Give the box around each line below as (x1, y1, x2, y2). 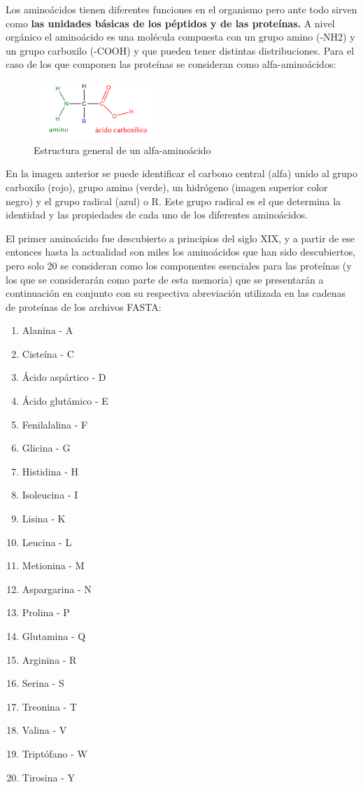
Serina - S (22, 676, 64, 690)
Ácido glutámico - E (22, 393, 108, 408)
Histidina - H (22, 464, 78, 478)
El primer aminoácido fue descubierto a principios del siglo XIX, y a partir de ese (6, 230, 355, 245)
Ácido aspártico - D (22, 370, 106, 384)
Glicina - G (22, 440, 71, 455)
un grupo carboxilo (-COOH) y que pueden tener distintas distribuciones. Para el (6, 43, 355, 57)
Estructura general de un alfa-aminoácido (34, 142, 211, 157)
